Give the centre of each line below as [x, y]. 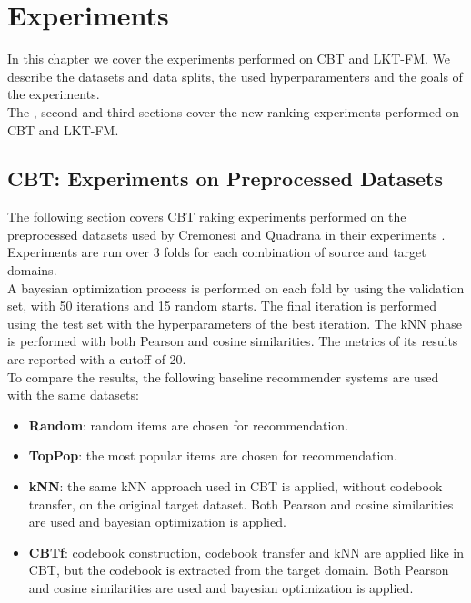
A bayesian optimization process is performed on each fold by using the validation [236, 287]
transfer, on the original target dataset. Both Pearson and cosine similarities [241, 504]
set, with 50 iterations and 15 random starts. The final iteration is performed [222, 306]
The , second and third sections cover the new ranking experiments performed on [234, 111]
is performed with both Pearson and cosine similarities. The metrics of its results [233, 341]
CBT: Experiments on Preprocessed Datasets [225, 178]
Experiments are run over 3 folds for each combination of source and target [217, 252]
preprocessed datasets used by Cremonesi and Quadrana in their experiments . [226, 234]
